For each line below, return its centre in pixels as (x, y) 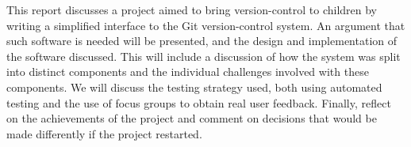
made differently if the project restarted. (104, 133)
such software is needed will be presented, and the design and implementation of (202, 41)
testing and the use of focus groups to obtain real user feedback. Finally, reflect (199, 102)
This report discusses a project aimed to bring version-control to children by (192, 9)
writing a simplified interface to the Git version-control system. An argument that (206, 25)
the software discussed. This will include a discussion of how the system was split (204, 56)
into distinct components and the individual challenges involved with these (188, 72)
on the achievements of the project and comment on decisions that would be (192, 118)
